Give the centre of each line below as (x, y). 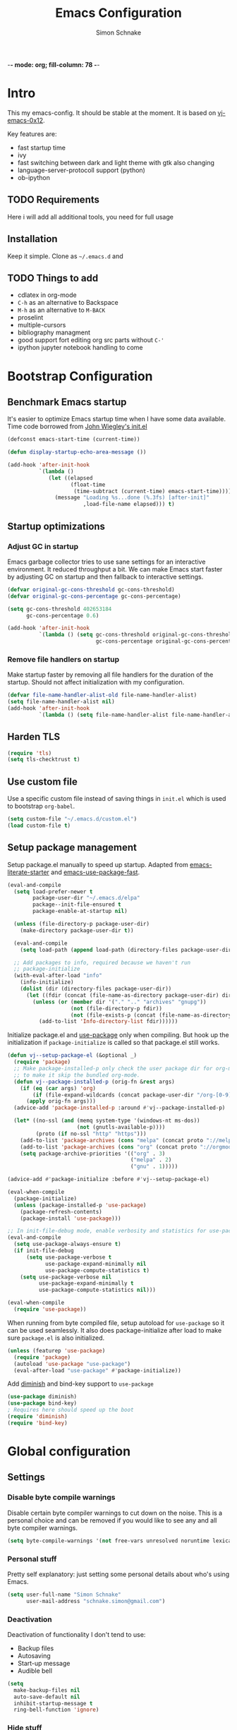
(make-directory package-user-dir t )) (77, 930)
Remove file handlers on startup (63, 659)
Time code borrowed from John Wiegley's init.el (77, 427)
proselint (30, 317)
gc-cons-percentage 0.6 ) (62, 615)
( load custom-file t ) (39, 826)
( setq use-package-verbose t (69, 1257)
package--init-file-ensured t (77, 905)
